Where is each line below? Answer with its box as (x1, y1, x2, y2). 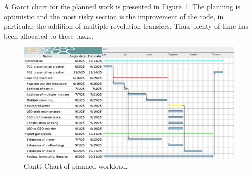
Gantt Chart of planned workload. (24, 161, 128, 171)
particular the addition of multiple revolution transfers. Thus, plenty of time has (4, 21, 249, 31)
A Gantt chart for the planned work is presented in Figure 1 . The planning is (4, 1, 240, 11)
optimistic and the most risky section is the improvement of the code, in (4, 11, 224, 21)
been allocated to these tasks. (4, 30, 94, 41)
